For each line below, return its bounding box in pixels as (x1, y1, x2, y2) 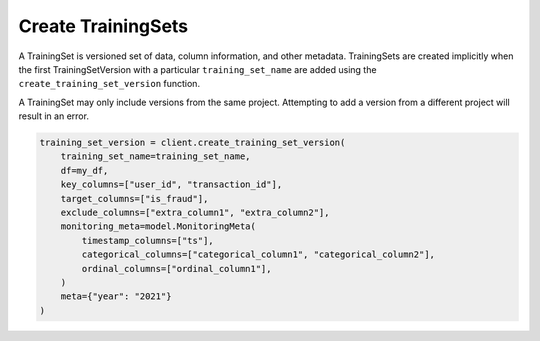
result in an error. (18, 110, 90, 122)
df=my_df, (60, 165, 109, 176)
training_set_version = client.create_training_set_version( (39, 137, 346, 149)
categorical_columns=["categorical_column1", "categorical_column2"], (81, 249, 435, 260)
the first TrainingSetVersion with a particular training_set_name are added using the (18, 63, 377, 75)
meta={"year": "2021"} (60, 291, 172, 302)
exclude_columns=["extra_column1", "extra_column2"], (60, 207, 330, 219)
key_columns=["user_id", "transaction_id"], (60, 179, 283, 190)
